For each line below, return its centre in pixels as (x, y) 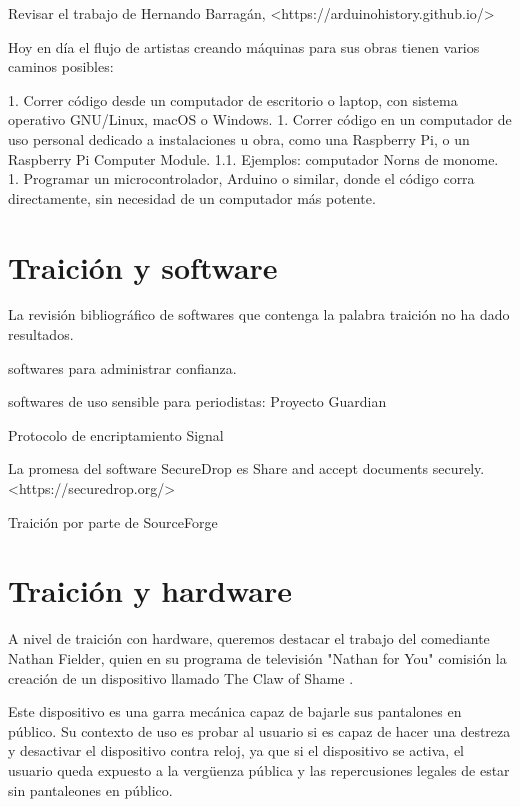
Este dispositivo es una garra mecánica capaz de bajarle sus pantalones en (235, 711)
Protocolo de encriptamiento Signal (116, 434)
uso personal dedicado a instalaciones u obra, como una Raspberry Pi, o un (239, 138)
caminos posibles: (61, 66)
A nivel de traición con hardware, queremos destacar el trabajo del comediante (249, 638)
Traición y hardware (150, 590)
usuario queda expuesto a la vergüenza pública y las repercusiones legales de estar (259, 769)
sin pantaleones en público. (90, 789)
